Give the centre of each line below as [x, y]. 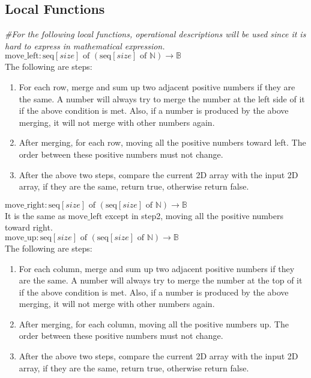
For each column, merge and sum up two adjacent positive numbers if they [157, 268]
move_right [25, 205]
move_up [21, 237]
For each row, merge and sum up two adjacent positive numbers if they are [157, 86]
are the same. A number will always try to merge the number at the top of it [161, 280]
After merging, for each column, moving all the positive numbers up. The [154, 324]
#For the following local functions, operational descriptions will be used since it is [155, 34]
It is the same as [35, 215]
